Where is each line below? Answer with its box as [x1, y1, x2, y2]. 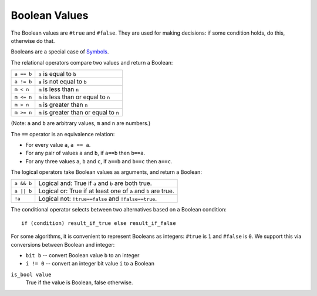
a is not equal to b [38, 78, 87, 86]
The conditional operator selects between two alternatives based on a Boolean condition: [11, 206, 227, 213]
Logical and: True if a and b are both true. [38, 179, 152, 187]
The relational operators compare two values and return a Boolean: [11, 59, 173, 66]
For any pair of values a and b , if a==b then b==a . [25, 150, 146, 157]
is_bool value [11, 271, 52, 278]
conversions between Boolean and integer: [11, 241, 115, 248]
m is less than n [38, 85, 79, 93]
